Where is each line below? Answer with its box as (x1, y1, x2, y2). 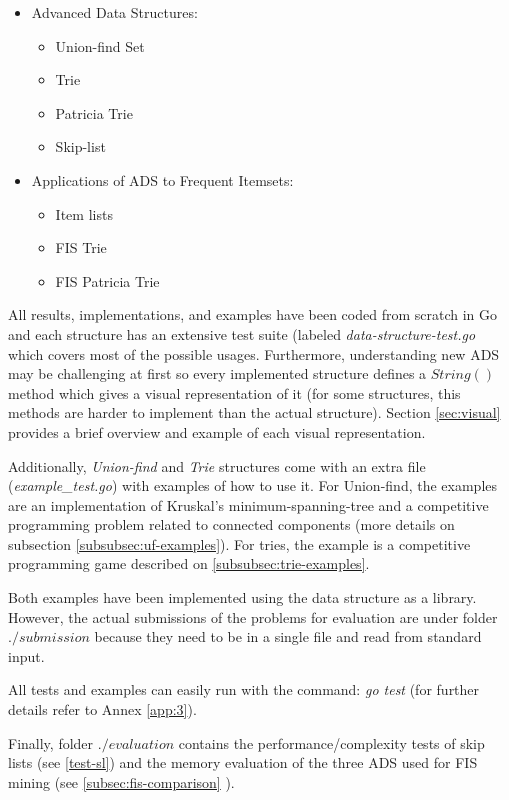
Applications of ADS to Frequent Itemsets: (31, 169, 294, 190)
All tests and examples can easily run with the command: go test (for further (8, 679, 480, 700)
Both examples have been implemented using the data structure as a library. (8, 587, 477, 608)
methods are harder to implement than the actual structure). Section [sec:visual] (8, 402, 501, 423)
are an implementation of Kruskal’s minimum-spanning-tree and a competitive (8, 494, 489, 515)
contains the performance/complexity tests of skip (178, 732, 485, 753)
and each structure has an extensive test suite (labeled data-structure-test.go (8, 323, 476, 344)
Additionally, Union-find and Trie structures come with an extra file (8, 455, 426, 476)
